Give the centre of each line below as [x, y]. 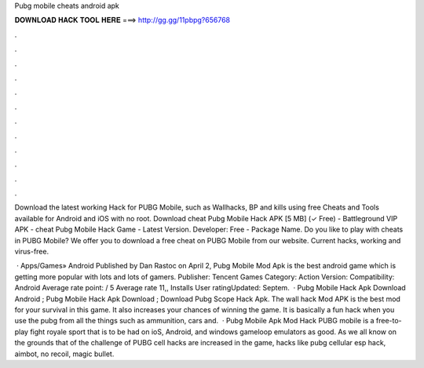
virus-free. [32, 252]
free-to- [389, 321]
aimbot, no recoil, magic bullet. [64, 354]
